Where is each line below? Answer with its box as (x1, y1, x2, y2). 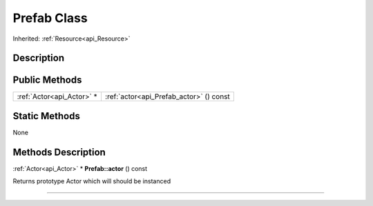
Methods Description (12, 146, 106, 158)
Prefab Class (12, 10, 88, 25)
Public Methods (12, 74, 82, 86)
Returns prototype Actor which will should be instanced (12, 177, 171, 185)
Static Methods (12, 110, 81, 122)
